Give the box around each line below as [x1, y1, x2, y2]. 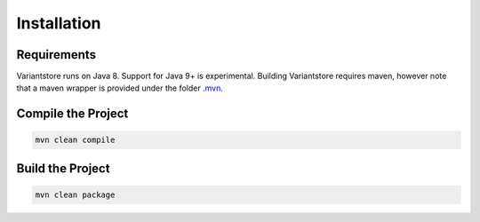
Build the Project [16, 161, 110, 176]
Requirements [16, 47, 97, 62]
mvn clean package [35, 190, 116, 200]
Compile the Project [16, 107, 129, 122]
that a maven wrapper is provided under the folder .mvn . [16, 83, 224, 93]
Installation [16, 13, 101, 33]
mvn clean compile [35, 135, 116, 146]
